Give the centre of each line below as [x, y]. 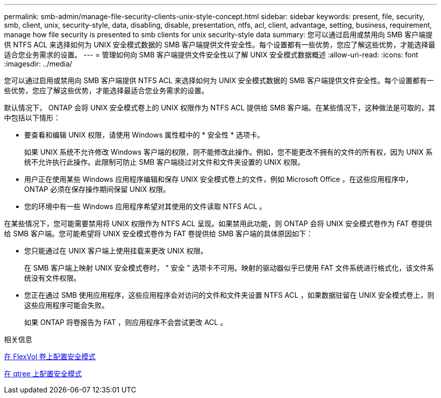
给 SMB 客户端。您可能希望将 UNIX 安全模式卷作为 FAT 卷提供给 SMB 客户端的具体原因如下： [159, 234]
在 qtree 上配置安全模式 [43, 374]
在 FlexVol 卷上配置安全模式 [50, 356]
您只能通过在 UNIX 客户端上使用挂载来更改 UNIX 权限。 [116, 251]
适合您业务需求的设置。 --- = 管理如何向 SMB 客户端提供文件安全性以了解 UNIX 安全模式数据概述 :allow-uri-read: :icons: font [211, 55]
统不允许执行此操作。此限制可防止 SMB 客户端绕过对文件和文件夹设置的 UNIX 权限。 [164, 162]
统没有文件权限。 [52, 278]
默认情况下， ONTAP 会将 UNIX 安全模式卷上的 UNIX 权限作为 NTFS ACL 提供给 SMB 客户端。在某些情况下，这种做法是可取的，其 [220, 108]
